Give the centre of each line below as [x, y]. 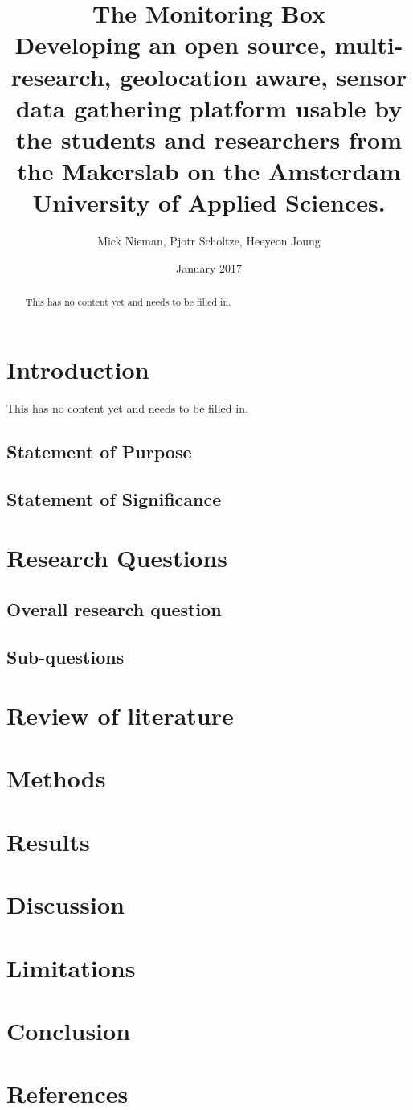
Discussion [65, 904]
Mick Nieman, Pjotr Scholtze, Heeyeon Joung [209, 241]
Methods [56, 778]
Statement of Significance [114, 498]
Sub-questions [65, 656]
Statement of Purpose [99, 451]
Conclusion [69, 1030]
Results [48, 841]
